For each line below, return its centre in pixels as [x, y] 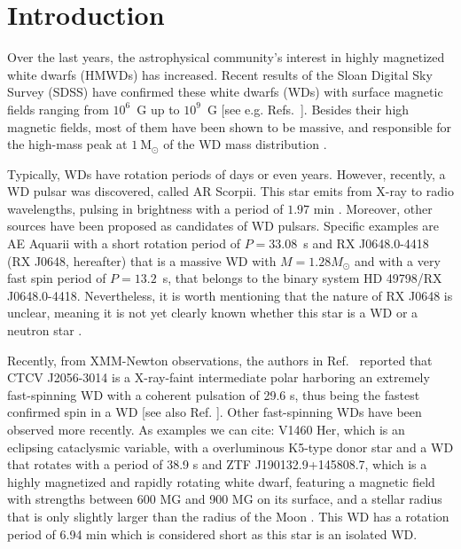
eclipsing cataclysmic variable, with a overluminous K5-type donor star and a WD [230, 447]
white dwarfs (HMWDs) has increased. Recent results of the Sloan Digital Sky [220, 74]
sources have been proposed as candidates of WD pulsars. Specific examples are [223, 226]
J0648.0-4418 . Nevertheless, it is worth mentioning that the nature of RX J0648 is [230, 295]
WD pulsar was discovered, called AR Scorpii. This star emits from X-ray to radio [230, 191]
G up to [158, 109]
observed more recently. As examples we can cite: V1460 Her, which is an [206, 429]
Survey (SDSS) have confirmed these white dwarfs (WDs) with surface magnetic [225, 92]
